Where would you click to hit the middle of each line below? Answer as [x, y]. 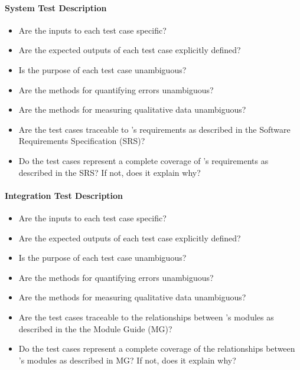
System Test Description [56, 7]
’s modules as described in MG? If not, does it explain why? [127, 360]
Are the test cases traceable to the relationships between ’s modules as [146, 317]
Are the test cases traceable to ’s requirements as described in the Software [154, 129]
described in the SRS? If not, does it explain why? [110, 172]
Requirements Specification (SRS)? [82, 141]
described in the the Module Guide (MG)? [95, 328]
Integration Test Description [64, 195]
